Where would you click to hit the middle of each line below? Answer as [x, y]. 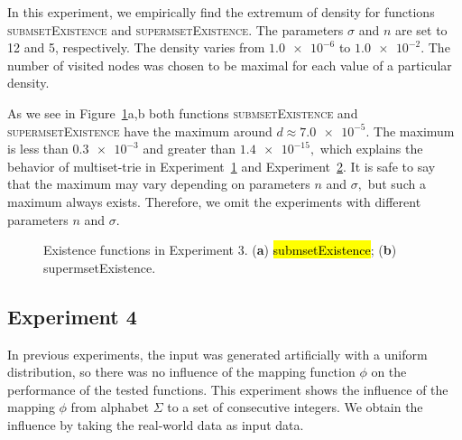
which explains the [371, 149]
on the [389, 372]
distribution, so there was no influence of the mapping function [181, 372]
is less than [38, 149]
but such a [397, 184]
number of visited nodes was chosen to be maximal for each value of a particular [230, 65]
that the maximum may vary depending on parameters [159, 184]
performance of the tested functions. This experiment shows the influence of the [228, 389]
